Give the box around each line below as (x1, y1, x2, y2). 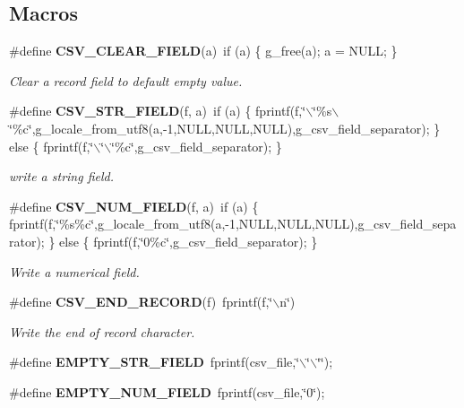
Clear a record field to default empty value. (9, 71, 243, 90)
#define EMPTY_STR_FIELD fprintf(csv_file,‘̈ (9, 352, 300, 371)
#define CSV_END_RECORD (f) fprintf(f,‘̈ (9, 292, 273, 311)
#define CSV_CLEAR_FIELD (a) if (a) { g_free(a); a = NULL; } (9, 41, 398, 60)
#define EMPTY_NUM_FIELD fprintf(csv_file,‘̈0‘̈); (9, 382, 325, 401)
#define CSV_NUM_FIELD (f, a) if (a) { (9, 196, 259, 215)
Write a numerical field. (9, 262, 140, 281)
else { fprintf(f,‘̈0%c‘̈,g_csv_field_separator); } (59, 231, 318, 250)
